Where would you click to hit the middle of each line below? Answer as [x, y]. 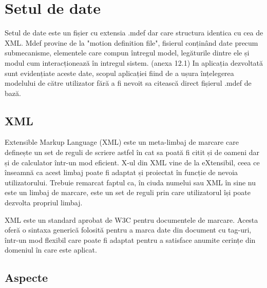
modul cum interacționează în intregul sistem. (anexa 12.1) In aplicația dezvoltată [134, 62]
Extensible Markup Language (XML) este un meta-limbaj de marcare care [122, 142]
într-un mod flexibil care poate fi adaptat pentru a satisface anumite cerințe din [130, 239]
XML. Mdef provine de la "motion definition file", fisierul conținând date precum [131, 42]
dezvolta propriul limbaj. [44, 203]
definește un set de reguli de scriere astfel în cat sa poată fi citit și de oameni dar [132, 152]
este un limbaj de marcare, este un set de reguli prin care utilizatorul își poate [128, 192]
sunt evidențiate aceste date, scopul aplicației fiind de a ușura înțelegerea [119, 73]
